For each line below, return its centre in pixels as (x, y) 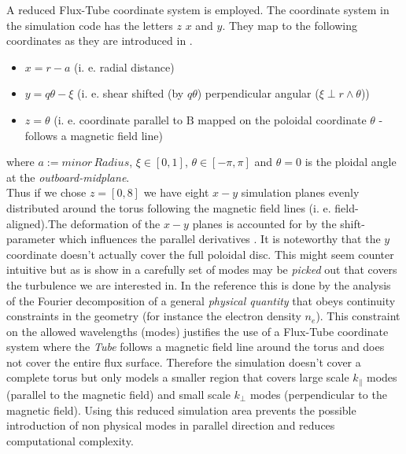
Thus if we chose (46, 192)
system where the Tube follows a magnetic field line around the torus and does (196, 347)
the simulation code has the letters (90, 25)
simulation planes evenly (300, 192)
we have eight (176, 192)
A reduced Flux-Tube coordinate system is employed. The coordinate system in (198, 9)
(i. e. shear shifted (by (131, 93)
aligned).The (37, 223)
